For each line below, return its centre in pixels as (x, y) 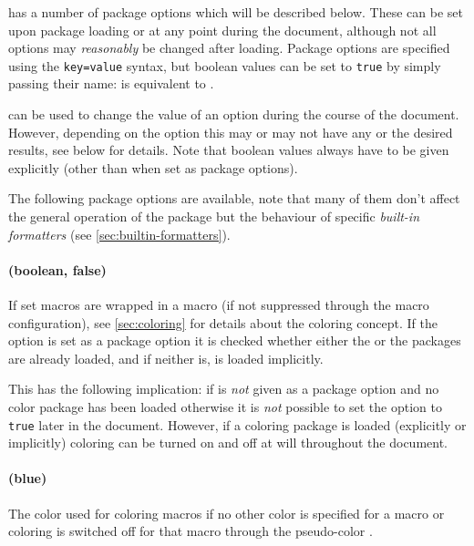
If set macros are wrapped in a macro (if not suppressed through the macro (219, 304)
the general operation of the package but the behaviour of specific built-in (214, 216)
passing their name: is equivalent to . (111, 83)
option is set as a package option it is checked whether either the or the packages (235, 340)
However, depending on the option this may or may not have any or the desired (231, 132)
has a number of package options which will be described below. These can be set (236, 12)
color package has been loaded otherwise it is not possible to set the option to (225, 406)
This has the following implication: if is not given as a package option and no (224, 389)
